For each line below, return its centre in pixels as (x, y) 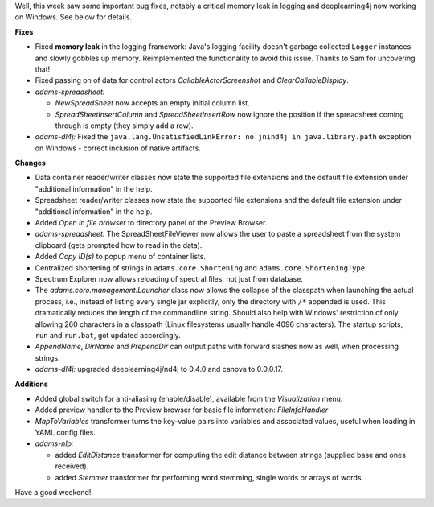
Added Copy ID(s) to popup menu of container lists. (121, 257)
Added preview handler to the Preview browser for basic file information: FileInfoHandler (182, 410)
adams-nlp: (54, 443)
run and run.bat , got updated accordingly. (108, 335)
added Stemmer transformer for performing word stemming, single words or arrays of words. (209, 477)
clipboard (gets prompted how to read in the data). (119, 245)
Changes (30, 163)
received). (72, 466)
